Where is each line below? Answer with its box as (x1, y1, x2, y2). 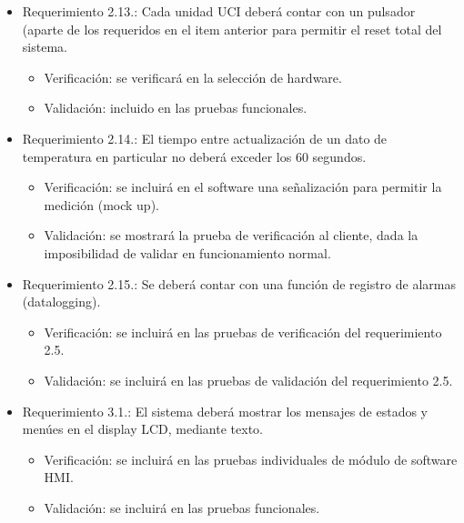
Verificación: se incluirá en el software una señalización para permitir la (44, 177, 442, 196)
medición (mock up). (44, 195, 159, 214)
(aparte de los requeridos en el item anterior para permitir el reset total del (22, 19, 442, 38)
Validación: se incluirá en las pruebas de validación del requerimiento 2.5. (44, 370, 453, 389)
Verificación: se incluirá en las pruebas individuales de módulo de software (44, 449, 458, 468)
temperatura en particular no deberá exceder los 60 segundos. (22, 146, 367, 166)
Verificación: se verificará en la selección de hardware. (44, 67, 342, 86)
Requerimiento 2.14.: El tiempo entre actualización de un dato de (22, 128, 388, 147)
